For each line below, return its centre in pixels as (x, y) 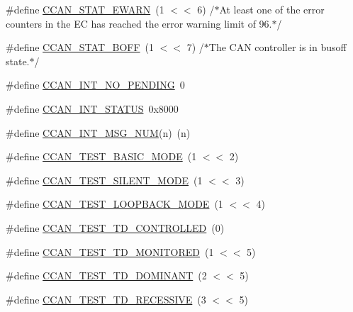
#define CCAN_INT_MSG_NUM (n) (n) (98, 132)
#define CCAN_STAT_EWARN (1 (85, 9)
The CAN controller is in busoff (278, 47)
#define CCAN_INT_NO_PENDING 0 (95, 85)
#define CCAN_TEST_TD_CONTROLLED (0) (115, 227)
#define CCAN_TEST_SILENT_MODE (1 (104, 180)
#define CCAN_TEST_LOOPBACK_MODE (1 (114, 204)
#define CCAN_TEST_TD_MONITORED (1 (110, 251)
